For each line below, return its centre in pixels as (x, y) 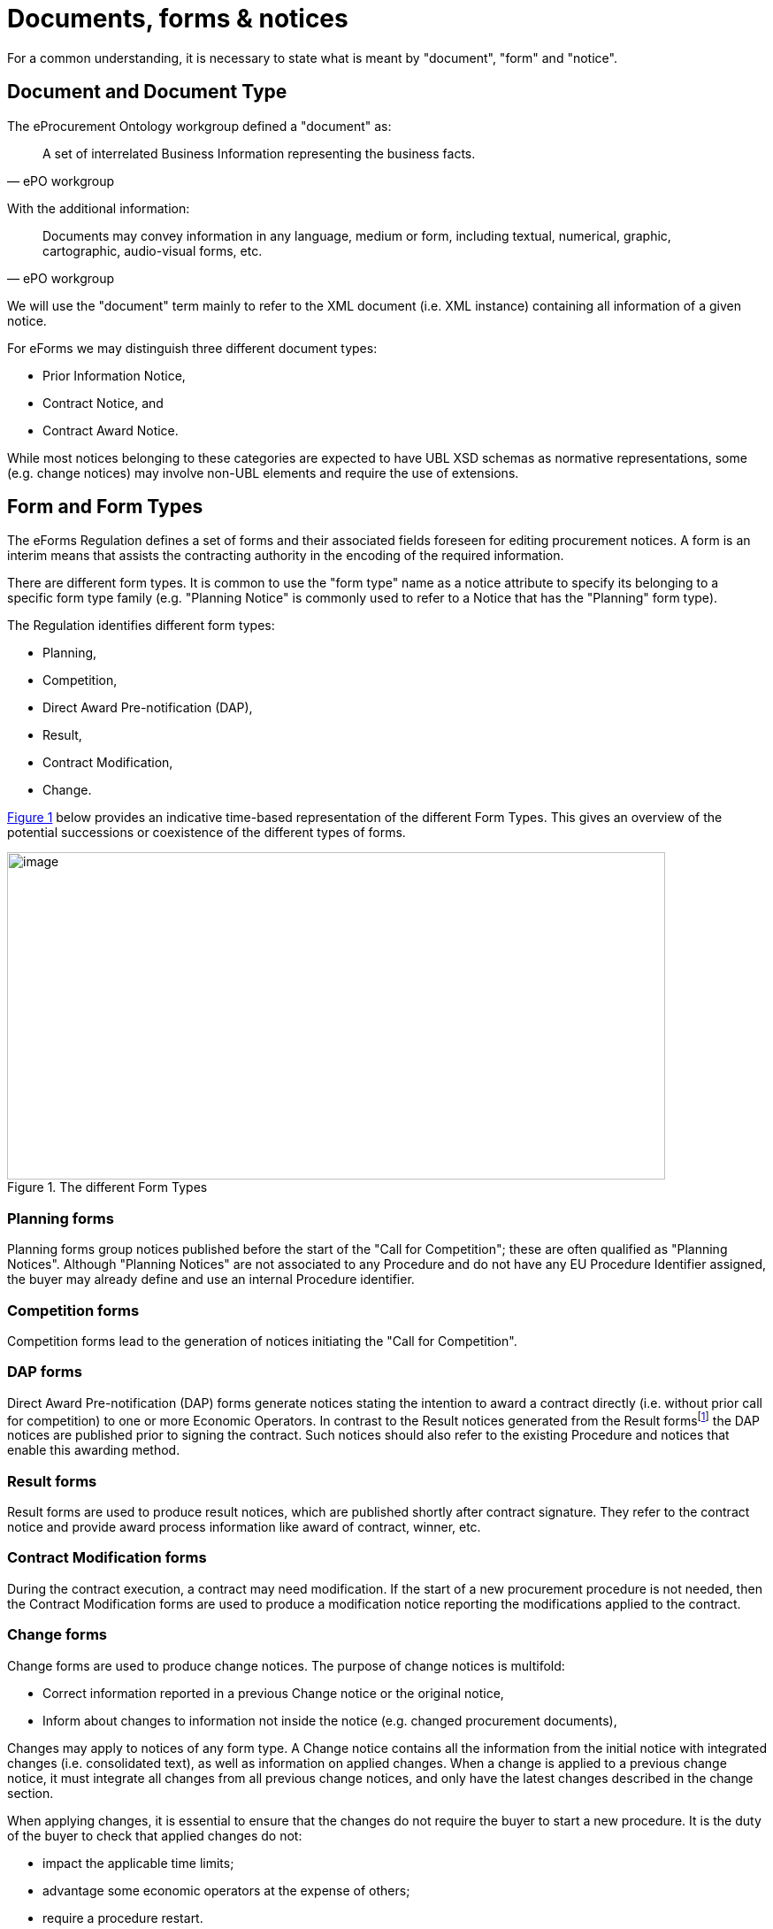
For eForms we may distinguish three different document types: (192, 348)
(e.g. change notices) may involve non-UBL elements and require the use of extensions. (263, 473)
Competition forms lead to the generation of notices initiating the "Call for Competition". (262, 1341)
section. (31, 1793)
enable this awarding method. (94, 1450)
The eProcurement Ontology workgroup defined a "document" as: (199, 126)
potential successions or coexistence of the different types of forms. (207, 833)
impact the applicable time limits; (138, 1863)
